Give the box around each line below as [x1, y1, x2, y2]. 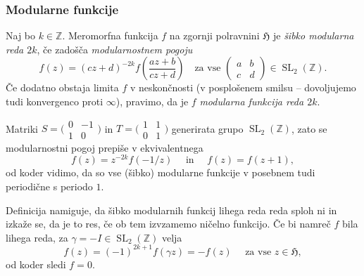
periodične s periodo [6, 178, 93, 193]
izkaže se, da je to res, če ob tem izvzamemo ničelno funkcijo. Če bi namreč [6, 216, 331, 231]
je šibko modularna [272, 28, 354, 43]
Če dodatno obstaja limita [6, 80, 119, 95]
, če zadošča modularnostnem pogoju [37, 41, 193, 56]
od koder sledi [6, 256, 66, 271]
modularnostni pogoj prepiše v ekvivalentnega [6, 140, 203, 155]
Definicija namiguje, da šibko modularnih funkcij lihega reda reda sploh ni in [6, 202, 337, 217]
